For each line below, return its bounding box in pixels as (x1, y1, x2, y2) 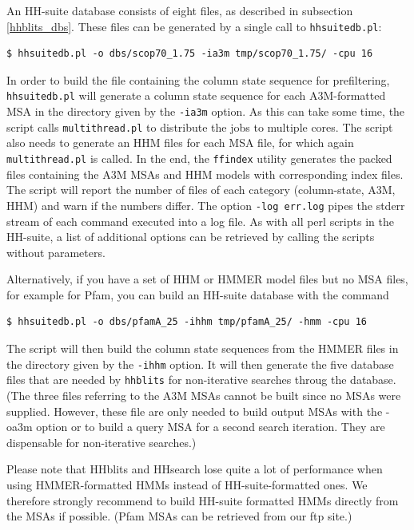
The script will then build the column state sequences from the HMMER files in (6, 340, 399, 357)
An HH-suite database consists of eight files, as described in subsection (6, 2, 353, 18)
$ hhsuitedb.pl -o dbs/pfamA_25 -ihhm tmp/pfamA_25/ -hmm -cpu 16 (6, 316, 368, 328)
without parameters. (6, 243, 105, 260)
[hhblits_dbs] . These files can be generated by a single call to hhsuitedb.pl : (6, 18, 382, 34)
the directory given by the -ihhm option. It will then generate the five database (6, 355, 394, 372)
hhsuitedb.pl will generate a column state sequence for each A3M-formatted (6, 87, 386, 104)
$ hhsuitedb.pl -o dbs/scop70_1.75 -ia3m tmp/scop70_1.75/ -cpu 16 (6, 48, 373, 60)
